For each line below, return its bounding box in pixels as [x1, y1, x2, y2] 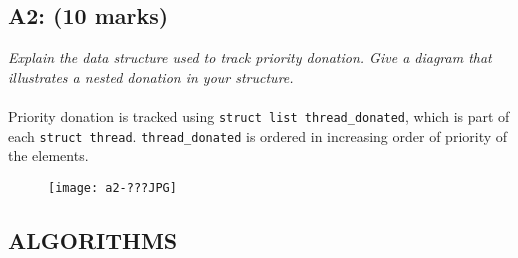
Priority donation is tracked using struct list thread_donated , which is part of [8, 105, 510, 126]
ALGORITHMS [8, 224, 178, 255]
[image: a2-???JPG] [48, 180, 177, 195]
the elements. [8, 145, 89, 166]
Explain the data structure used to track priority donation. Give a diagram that [8, 47, 492, 68]
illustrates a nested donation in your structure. [8, 66, 294, 87]
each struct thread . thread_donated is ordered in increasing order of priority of [8, 125, 508, 146]
